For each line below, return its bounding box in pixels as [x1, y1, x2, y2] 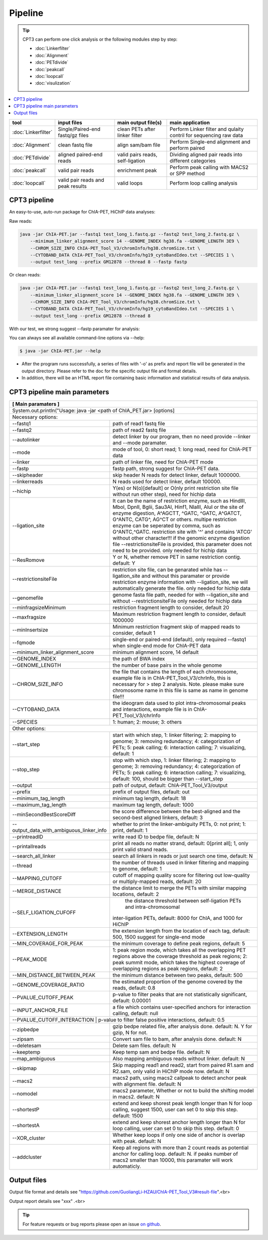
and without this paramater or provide [141, 572, 230, 579]
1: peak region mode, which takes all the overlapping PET [112, 946, 246, 953]
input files [58, 119, 82, 126]
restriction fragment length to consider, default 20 [112, 604, 229, 611]
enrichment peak [117, 167, 157, 174]
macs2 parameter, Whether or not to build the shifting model [112, 1087, 254, 1094]
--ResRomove [12, 556, 45, 563]
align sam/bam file [117, 141, 161, 148]
